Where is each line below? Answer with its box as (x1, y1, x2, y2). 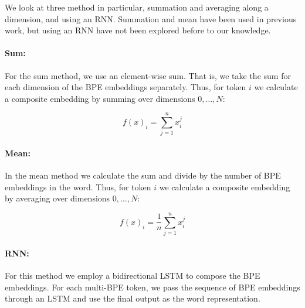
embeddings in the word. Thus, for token (5, 180, 151, 193)
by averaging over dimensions (5, 192, 110, 204)
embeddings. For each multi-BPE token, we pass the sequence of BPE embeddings (5, 280, 300, 293)
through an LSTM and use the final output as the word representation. (5, 292, 260, 304)
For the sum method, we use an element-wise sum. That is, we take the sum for (5, 69, 291, 81)
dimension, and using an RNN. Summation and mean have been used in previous (5, 12, 297, 25)
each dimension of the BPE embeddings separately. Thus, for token (5, 81, 246, 93)
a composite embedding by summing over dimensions (5, 92, 195, 104)
